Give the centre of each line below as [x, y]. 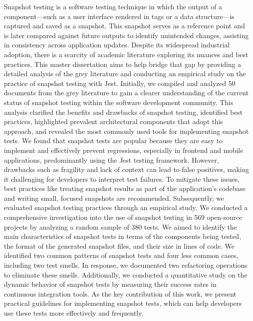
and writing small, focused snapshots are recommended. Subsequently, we [114, 198]
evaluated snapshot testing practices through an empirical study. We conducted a [126, 207]
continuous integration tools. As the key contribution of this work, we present [120, 293]
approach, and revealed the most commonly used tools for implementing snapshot [126, 131]
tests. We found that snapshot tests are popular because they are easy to [113, 140]
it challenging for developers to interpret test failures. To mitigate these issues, [122, 179]
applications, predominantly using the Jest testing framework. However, [112, 160]
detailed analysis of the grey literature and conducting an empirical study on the [125, 74]
